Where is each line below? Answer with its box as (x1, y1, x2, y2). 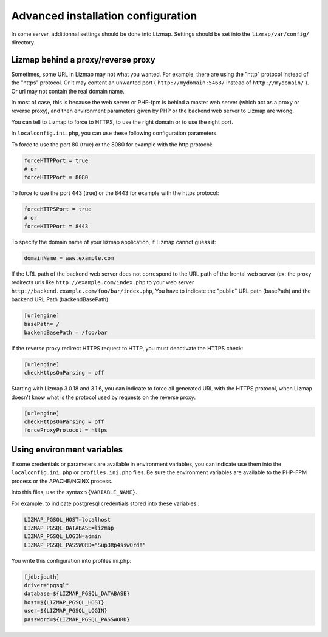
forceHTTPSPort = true (24, 206, 92, 213)
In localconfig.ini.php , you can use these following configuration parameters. (11, 129, 218, 137)
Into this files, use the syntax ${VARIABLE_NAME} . (11, 489, 138, 496)
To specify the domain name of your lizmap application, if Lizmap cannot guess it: (11, 239, 216, 246)
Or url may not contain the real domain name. (11, 87, 125, 95)
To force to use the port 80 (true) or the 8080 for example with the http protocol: (11, 140, 213, 148)
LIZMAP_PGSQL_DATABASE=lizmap (24, 524, 114, 531)
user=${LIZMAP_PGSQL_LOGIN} (24, 607, 108, 615)
